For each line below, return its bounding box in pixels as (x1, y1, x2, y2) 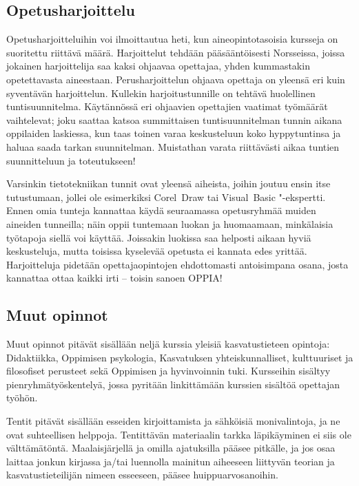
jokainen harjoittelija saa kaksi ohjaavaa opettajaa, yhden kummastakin (6, 59, 310, 73)
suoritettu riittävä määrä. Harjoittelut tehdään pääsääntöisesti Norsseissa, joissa (6, 45, 345, 59)
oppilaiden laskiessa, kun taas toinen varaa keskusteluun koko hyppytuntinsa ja (6, 126, 341, 140)
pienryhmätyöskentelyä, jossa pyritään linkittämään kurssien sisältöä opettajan (6, 377, 340, 391)
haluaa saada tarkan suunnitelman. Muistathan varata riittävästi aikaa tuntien (6, 139, 340, 154)
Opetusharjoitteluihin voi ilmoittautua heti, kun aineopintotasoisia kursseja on (6, 32, 338, 46)
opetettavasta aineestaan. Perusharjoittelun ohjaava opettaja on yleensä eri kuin (6, 72, 345, 86)
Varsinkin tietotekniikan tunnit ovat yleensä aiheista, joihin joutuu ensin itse (6, 176, 331, 191)
